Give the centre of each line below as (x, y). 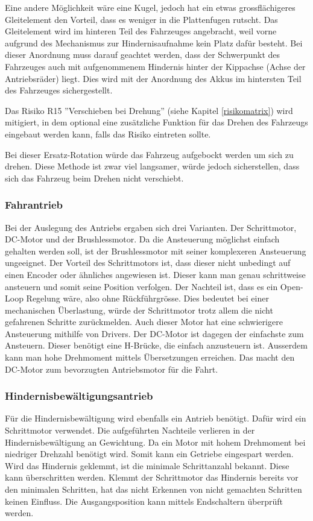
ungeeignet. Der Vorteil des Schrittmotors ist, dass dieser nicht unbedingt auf (148, 263)
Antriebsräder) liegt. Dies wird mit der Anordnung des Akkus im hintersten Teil (153, 78)
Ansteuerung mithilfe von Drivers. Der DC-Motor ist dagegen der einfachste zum (154, 333)
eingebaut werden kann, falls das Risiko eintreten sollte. (108, 134)
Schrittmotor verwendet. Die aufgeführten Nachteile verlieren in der (130, 430)
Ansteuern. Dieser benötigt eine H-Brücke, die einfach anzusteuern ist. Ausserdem (156, 345)
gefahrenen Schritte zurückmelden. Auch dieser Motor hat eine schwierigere (144, 322)
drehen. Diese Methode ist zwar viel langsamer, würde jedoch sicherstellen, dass (152, 166)
